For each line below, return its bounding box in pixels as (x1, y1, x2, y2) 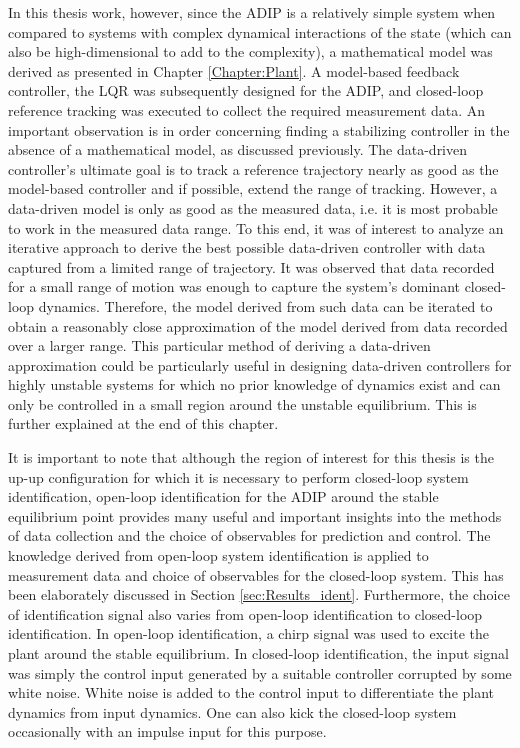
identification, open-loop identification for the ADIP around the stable (8, 486, 439, 507)
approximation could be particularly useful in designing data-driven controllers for (8, 354, 512, 375)
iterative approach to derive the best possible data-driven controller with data (8, 237, 486, 258)
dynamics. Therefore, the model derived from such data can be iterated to (38, 295, 493, 316)
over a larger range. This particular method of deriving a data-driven (8, 335, 431, 356)
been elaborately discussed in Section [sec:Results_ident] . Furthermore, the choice (8, 584, 510, 605)
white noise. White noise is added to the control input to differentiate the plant (8, 682, 495, 703)
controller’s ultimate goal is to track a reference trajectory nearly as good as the (8, 158, 499, 179)
